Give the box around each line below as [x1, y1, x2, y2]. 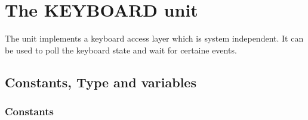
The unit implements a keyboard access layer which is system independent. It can [5, 32, 304, 45]
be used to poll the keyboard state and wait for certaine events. [5, 43, 237, 56]
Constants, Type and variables [5, 72, 196, 91]
